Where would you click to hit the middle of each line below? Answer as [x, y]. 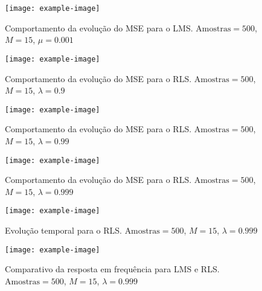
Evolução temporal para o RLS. [63, 230]
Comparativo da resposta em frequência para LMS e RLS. [112, 269]
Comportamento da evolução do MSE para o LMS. [99, 27]
